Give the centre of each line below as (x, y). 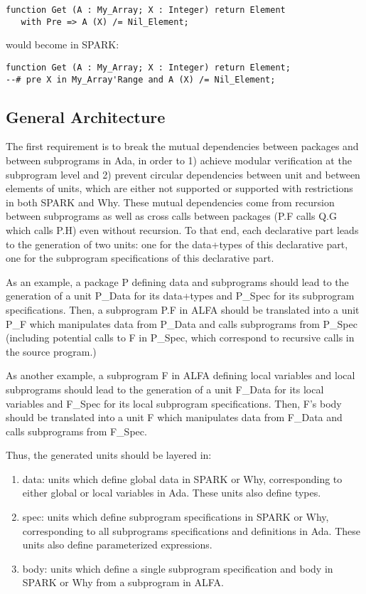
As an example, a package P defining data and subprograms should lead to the (177, 281)
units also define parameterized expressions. (117, 545)
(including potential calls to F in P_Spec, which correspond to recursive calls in (180, 338)
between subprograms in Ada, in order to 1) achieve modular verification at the (179, 160)
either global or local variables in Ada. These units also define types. (172, 493)
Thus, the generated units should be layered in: (109, 455)
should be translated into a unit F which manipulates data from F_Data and (174, 417)
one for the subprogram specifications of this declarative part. (140, 258)
